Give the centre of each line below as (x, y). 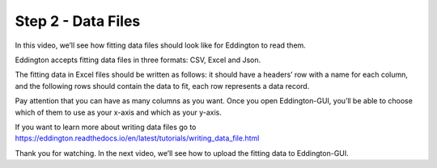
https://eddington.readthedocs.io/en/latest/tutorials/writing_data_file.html (137, 138)
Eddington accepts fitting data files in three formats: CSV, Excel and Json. (138, 60)
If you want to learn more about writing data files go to (106, 127)
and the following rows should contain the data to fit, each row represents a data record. (162, 86)
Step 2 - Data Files (78, 21)
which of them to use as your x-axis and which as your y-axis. (118, 112)
